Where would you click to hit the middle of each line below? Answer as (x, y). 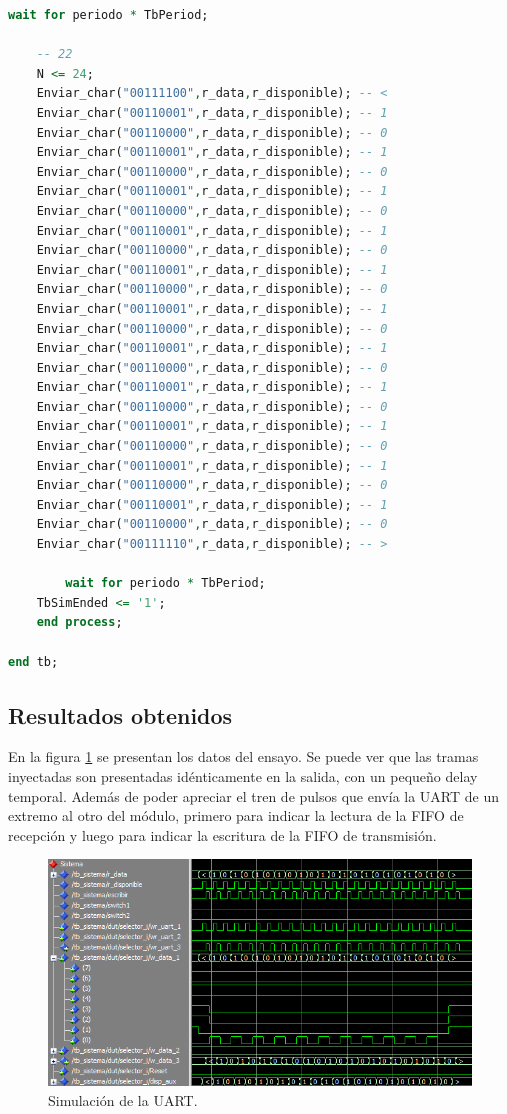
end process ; (79, 622)
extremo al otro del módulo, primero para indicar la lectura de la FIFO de (236, 815)
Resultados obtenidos (120, 714)
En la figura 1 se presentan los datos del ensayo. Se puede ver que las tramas (243, 756)
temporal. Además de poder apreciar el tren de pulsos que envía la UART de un (253, 795)
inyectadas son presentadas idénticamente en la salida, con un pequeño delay (243, 775)
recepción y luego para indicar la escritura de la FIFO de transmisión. (222, 834)
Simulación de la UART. (123, 1099)
